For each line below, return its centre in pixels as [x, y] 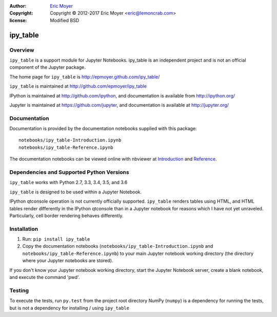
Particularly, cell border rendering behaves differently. [66, 215]
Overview [22, 50]
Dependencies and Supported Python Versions [69, 172]
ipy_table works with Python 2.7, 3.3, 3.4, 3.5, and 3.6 [68, 183]
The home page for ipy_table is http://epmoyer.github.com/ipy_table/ [85, 76]
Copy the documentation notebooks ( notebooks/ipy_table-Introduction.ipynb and [118, 246]
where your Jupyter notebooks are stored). [68, 261]
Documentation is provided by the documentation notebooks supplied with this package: [103, 129]
